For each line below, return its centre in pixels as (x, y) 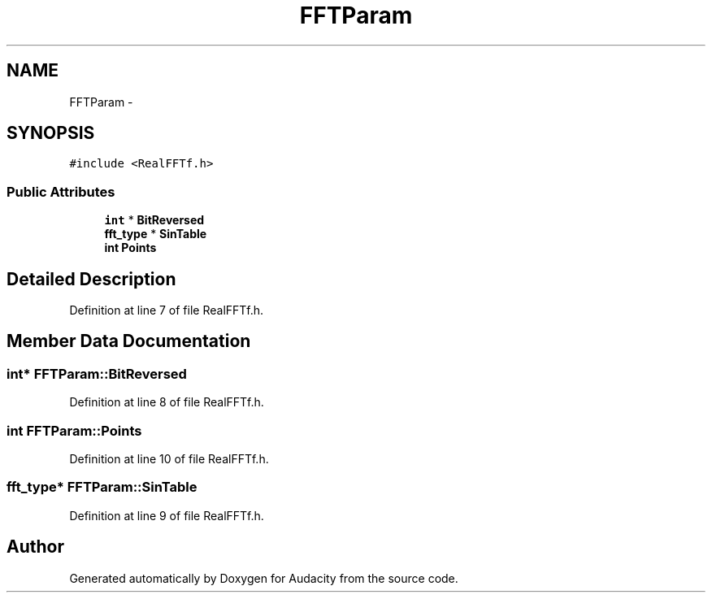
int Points (130, 248)
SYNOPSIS (51, 133)
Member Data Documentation (129, 341)
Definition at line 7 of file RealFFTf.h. (167, 310)
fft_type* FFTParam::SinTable (102, 487)
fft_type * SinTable (156, 234)
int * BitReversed (154, 220)
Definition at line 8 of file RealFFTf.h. (167, 402)
